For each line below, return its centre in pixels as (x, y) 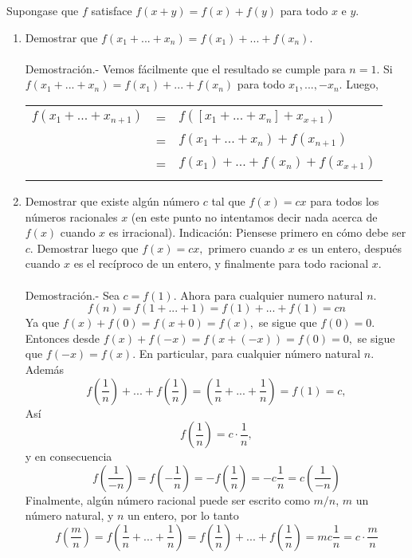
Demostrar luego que (88, 248)
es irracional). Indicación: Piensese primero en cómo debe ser (257, 232)
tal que (228, 200)
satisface (112, 10)
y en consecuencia (69, 456)
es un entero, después (350, 248)
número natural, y (69, 515)
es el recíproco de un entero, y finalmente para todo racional (221, 263)
